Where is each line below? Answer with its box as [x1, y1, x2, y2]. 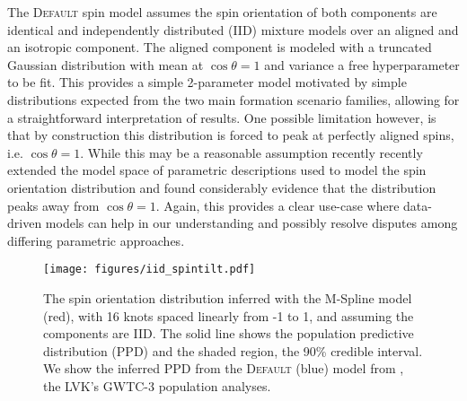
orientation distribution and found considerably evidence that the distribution [7, 178, 436, 196]
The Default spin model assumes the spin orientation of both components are [7, 3, 437, 21]
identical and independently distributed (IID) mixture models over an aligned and [7, 20, 459, 39]
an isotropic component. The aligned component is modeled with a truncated [7, 38, 432, 57]
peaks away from [7, 196, 100, 214]
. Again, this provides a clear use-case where [155, 196, 400, 214]
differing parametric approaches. [7, 231, 185, 249]
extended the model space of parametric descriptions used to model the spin [7, 161, 427, 179]
